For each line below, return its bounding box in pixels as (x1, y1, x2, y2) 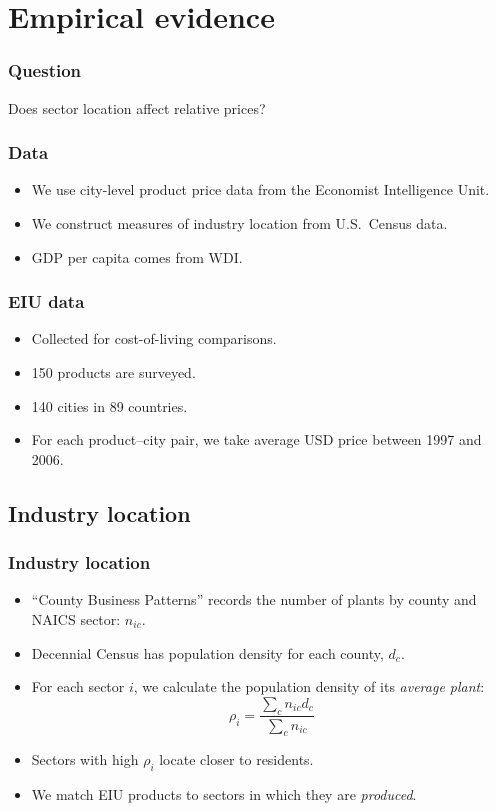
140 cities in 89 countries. (31, 395, 188, 416)
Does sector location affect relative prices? (8, 97, 266, 118)
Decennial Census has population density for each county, (31, 642, 384, 663)
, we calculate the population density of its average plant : (133, 676, 485, 697)
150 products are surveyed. (31, 362, 196, 382)
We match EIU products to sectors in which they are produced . (31, 784, 417, 805)
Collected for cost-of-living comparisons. (31, 328, 277, 349)
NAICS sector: (31, 608, 121, 629)
